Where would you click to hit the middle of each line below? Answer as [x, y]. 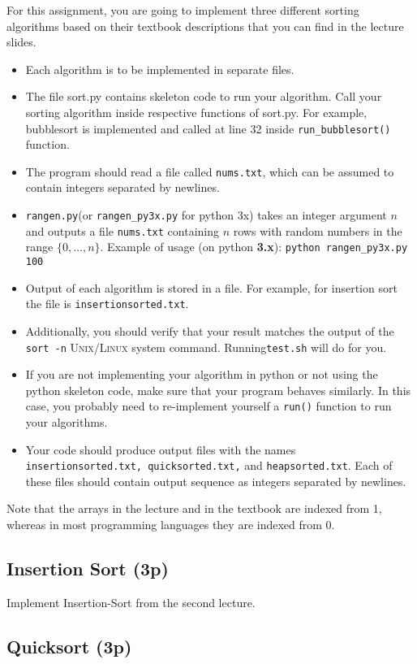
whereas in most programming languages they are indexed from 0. [171, 525]
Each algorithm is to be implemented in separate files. [160, 69]
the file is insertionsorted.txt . [107, 304]
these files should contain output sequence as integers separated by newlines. [216, 481]
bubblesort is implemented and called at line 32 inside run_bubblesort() [208, 128]
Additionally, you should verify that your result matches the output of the [210, 330]
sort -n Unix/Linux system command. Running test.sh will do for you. [206, 347]
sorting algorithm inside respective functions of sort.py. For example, [196, 112]
